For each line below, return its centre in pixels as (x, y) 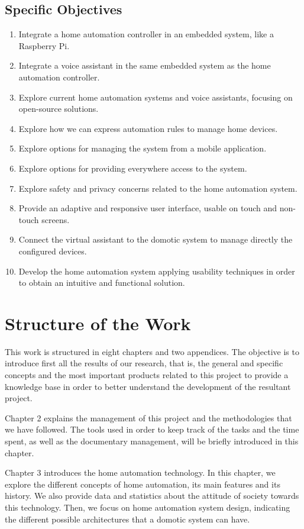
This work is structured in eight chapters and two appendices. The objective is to (152, 351)
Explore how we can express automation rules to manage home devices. (148, 128)
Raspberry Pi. (44, 45)
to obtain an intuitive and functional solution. (102, 283)
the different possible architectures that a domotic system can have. (127, 519)
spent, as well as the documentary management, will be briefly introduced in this (152, 441)
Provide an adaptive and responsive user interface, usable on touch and (148, 208)
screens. (56, 219)
